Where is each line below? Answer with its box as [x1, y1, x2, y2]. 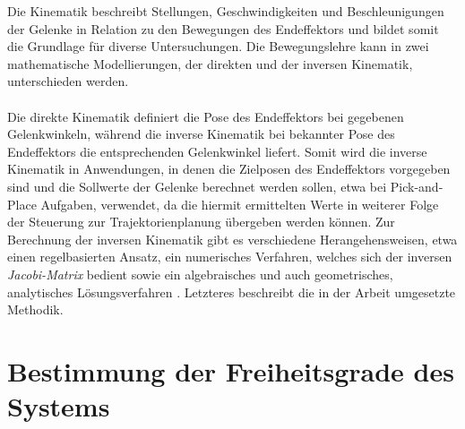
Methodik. [7, 300, 64, 319]
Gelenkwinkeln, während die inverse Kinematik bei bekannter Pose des [7, 124, 395, 143]
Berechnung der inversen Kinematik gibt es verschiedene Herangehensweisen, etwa [7, 229, 458, 248]
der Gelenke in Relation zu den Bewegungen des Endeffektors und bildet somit [7, 19, 439, 38]
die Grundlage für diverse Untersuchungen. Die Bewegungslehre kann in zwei [7, 37, 429, 56]
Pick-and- [390, 176, 443, 195]
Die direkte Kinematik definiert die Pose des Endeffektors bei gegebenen [7, 107, 404, 125]
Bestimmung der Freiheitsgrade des [7, 352, 454, 389]
